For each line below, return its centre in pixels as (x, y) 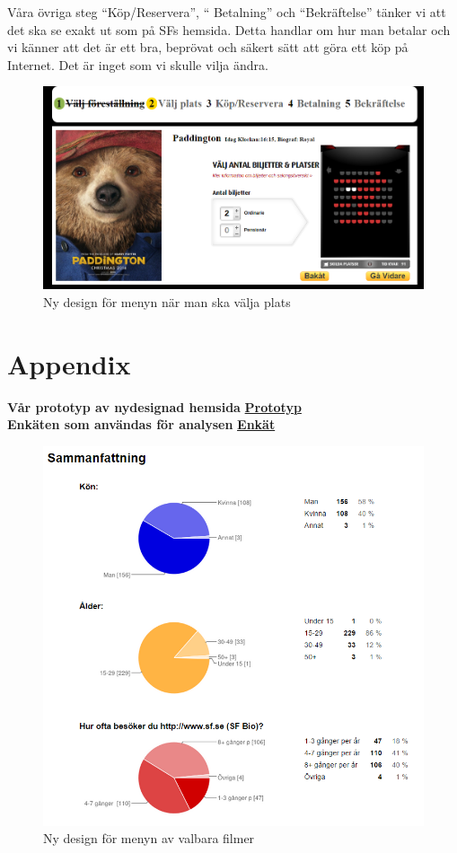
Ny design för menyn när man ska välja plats (167, 302)
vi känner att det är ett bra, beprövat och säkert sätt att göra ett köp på (208, 47)
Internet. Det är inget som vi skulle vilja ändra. (138, 64)
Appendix (69, 363)
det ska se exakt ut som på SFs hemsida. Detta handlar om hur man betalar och (229, 29)
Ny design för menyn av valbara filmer (149, 838)
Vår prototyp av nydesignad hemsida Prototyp (154, 406)
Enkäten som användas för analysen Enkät (141, 424)
